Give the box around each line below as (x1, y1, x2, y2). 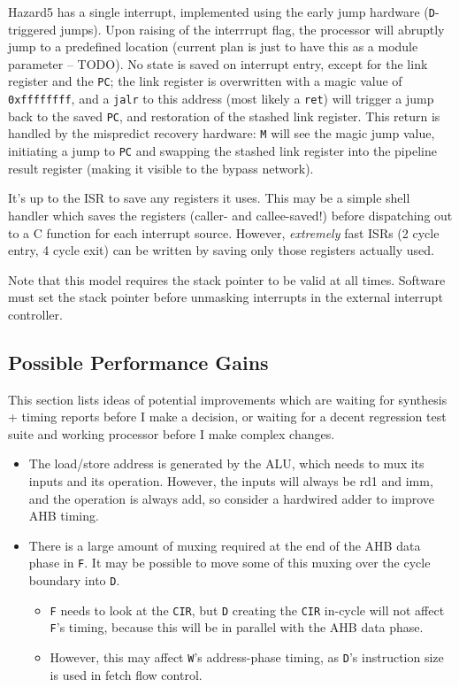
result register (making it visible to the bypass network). (8, 158, 314, 177)
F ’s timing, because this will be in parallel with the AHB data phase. (50, 618, 424, 637)
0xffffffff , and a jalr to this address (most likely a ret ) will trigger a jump (8, 89, 434, 108)
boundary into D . (28, 571, 120, 590)
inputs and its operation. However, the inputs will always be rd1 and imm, (28, 472, 433, 490)
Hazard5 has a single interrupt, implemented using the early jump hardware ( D (8, 3, 435, 20)
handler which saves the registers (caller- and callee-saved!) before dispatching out (8, 205, 453, 224)
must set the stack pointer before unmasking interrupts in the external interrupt (8, 288, 443, 306)
